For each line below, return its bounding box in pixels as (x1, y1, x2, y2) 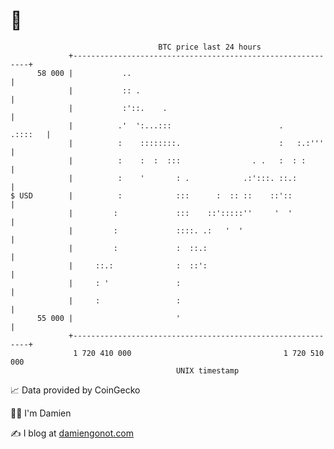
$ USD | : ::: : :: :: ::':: (10, 190, 293, 201)
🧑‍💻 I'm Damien (10, 407, 72, 419)
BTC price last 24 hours (158, 42, 262, 52)
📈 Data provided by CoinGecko (10, 384, 141, 396)
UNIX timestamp (175, 365, 240, 376)
